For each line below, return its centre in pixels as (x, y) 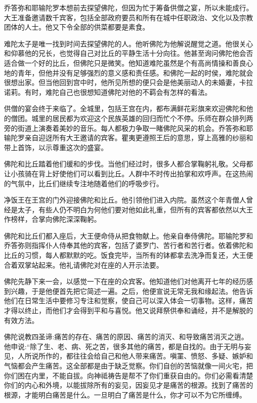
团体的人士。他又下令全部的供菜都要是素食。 (77, 27)
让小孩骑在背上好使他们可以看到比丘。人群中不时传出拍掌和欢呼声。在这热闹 (128, 173)
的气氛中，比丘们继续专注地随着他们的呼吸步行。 (84, 183)
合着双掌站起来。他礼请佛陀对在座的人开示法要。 (84, 264)
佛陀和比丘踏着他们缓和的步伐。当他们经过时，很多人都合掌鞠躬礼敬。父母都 (128, 164)
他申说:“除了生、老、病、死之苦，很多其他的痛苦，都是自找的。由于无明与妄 (128, 346)
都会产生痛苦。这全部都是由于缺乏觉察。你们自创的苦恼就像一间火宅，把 (135, 365)
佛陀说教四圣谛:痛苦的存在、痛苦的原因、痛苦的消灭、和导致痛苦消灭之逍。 (126, 337)
